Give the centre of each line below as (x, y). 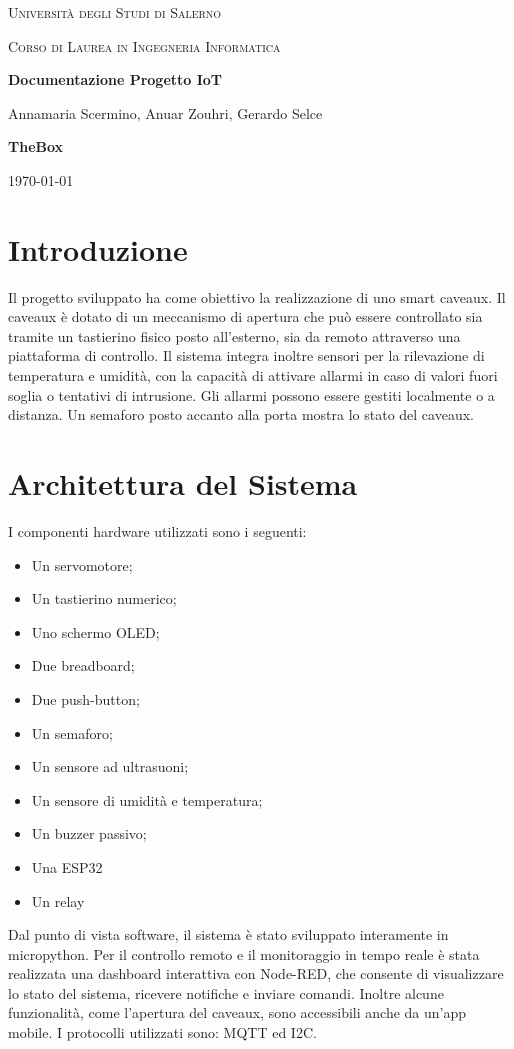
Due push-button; (85, 698)
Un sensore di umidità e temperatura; (147, 799)
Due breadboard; (83, 665)
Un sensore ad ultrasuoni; (110, 766)
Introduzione (98, 248)
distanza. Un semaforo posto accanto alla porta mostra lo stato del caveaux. (241, 414)
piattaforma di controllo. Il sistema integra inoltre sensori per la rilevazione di (246, 355)
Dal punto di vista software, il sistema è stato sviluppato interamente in (228, 934)
